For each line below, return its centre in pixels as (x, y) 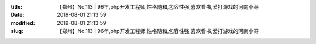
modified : (23, 23)
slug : (17, 31)
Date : (18, 15)
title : (17, 7)
